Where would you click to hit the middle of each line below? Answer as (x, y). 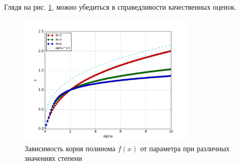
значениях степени (53, 158)
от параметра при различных (185, 148)
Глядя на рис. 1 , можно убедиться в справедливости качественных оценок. (121, 7)
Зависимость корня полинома (70, 148)
